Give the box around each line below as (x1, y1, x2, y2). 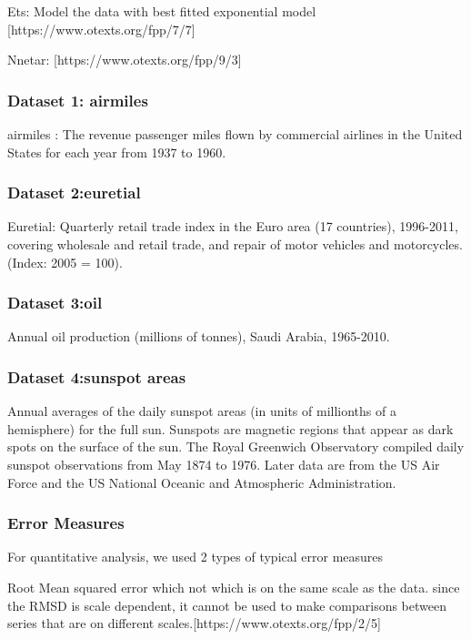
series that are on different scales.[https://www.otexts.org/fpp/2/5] (7, 614, 381, 633)
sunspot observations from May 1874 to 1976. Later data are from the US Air (7, 455, 440, 473)
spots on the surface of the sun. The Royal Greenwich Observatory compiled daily (7, 437, 465, 456)
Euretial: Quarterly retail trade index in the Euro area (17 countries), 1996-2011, (7, 217, 458, 236)
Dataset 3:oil (7, 291, 103, 314)
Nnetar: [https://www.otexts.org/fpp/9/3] (7, 50, 242, 69)
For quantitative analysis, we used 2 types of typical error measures (7, 547, 384, 566)
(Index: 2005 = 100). (7, 252, 123, 271)
